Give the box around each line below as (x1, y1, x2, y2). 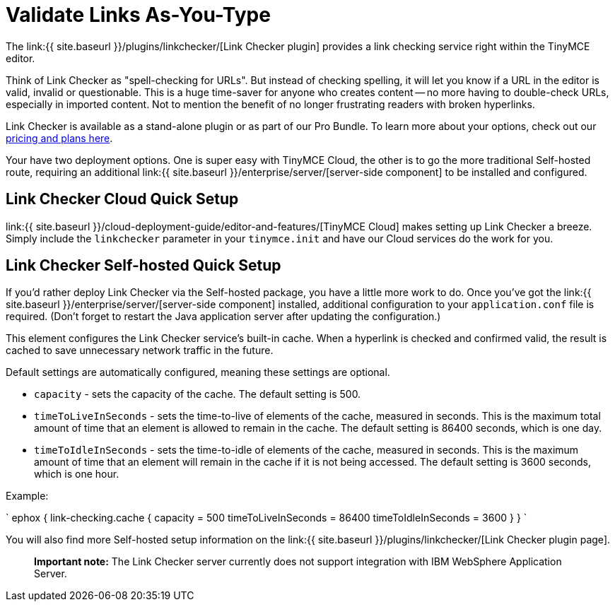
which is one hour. (34, 468, 119, 481)
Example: (6, 490, 49, 502)
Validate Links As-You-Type (6, 3, 271, 27)
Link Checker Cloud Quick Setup (6, 190, 239, 208)
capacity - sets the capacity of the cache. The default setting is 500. (34, 388, 361, 401)
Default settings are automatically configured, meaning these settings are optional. (6, 366, 390, 379)
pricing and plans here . (6, 131, 113, 144)
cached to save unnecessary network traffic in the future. (6, 344, 274, 357)
